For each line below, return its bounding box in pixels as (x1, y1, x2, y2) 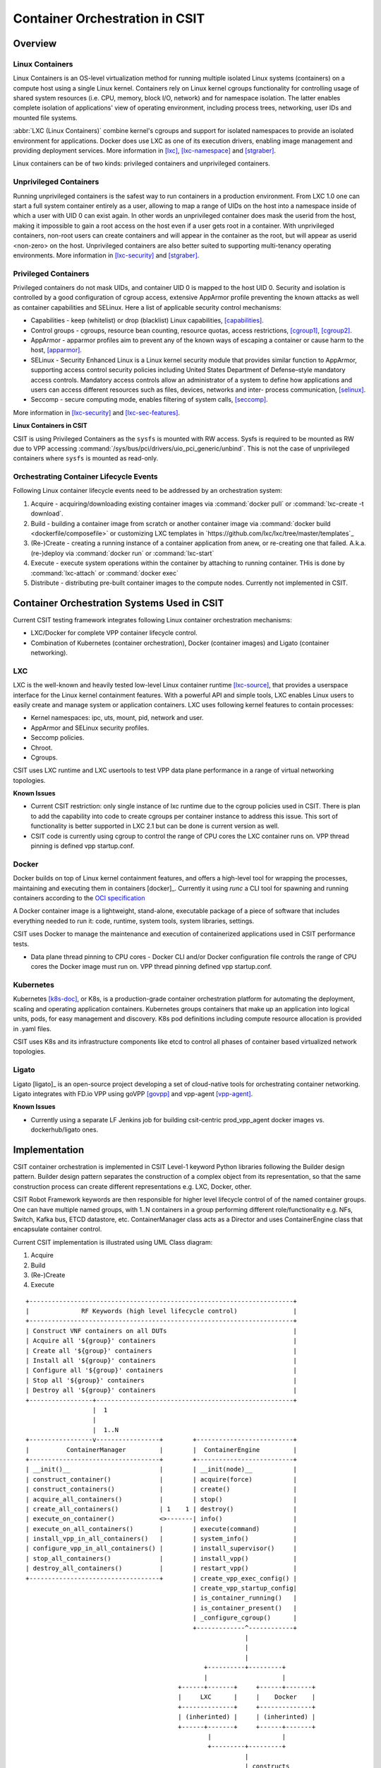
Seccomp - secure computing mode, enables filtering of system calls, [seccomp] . (30, 395, 268, 404)
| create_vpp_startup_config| (193, 1584, 298, 1593)
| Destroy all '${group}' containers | (25, 1386, 298, 1395)
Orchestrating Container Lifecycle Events (13, 472, 158, 482)
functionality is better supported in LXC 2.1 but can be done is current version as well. (30, 822, 279, 830)
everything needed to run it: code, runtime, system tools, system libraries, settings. (13, 917, 254, 925)
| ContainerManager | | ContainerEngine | (25, 1446, 298, 1453)
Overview (13, 37, 57, 50)
